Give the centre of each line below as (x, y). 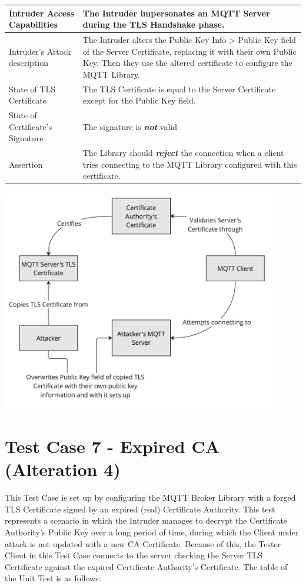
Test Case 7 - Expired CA (112, 446)
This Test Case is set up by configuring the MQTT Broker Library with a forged (150, 497)
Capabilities (34, 24)
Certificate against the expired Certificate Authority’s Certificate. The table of (146, 566)
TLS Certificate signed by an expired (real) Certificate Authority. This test (140, 509)
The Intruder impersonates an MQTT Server (176, 13)
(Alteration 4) (63, 469)
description (29, 63)
